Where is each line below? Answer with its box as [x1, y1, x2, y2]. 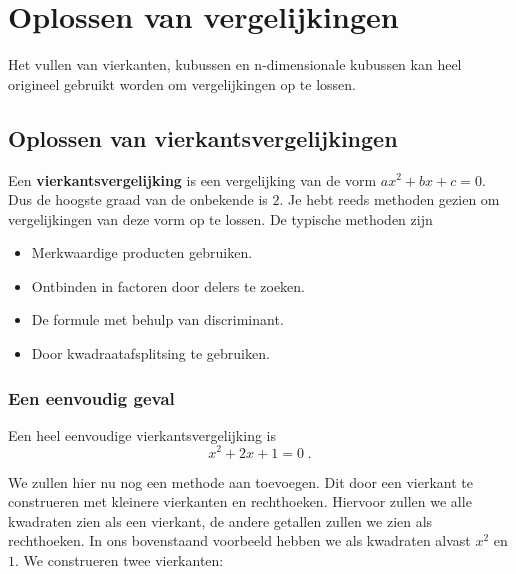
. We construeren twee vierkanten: [15, 549, 224, 570]
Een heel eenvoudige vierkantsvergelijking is [8, 424, 276, 445]
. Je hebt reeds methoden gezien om [279, 189, 500, 210]
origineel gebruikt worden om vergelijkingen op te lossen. [8, 73, 356, 94]
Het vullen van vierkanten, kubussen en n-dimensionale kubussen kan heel [8, 54, 462, 75]
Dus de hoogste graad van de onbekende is [8, 189, 268, 210]
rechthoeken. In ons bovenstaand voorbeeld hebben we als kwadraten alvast [8, 530, 471, 551]
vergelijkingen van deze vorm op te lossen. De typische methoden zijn [8, 208, 433, 229]
